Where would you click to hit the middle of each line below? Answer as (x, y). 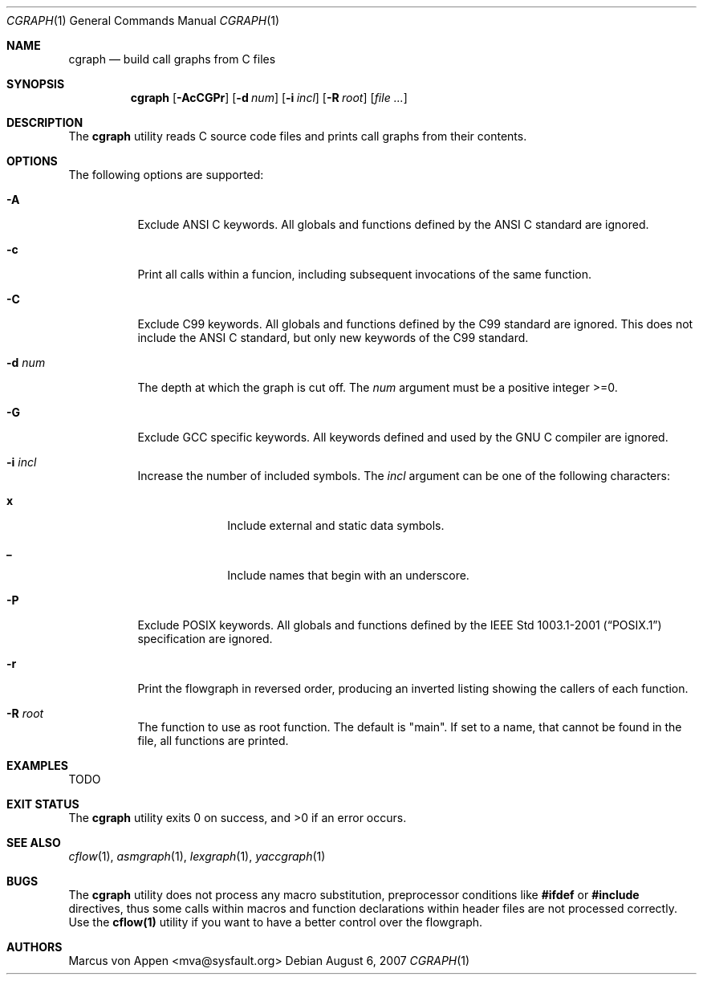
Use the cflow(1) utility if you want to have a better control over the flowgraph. (276, 922)
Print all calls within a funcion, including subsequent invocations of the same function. (365, 274)
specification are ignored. (205, 639)
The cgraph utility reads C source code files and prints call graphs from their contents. (298, 136)
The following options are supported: (166, 175)
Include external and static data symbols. (336, 525)
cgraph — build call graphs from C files (172, 59)
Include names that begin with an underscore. (348, 575)
